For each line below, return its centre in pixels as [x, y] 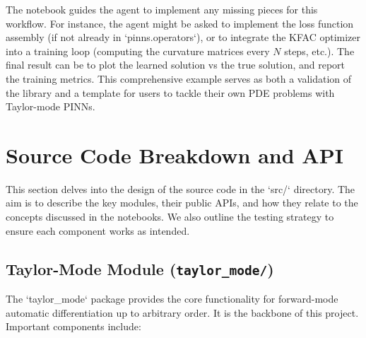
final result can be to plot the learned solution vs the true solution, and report [176, 65]
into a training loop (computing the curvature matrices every [138, 51]
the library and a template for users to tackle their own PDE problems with [170, 92]
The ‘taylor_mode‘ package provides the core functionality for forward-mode [172, 299]
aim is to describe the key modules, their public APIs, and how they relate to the [182, 203]
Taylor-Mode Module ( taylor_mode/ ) [140, 268]
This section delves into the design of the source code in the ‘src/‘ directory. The [181, 188]
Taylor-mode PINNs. [51, 106]
